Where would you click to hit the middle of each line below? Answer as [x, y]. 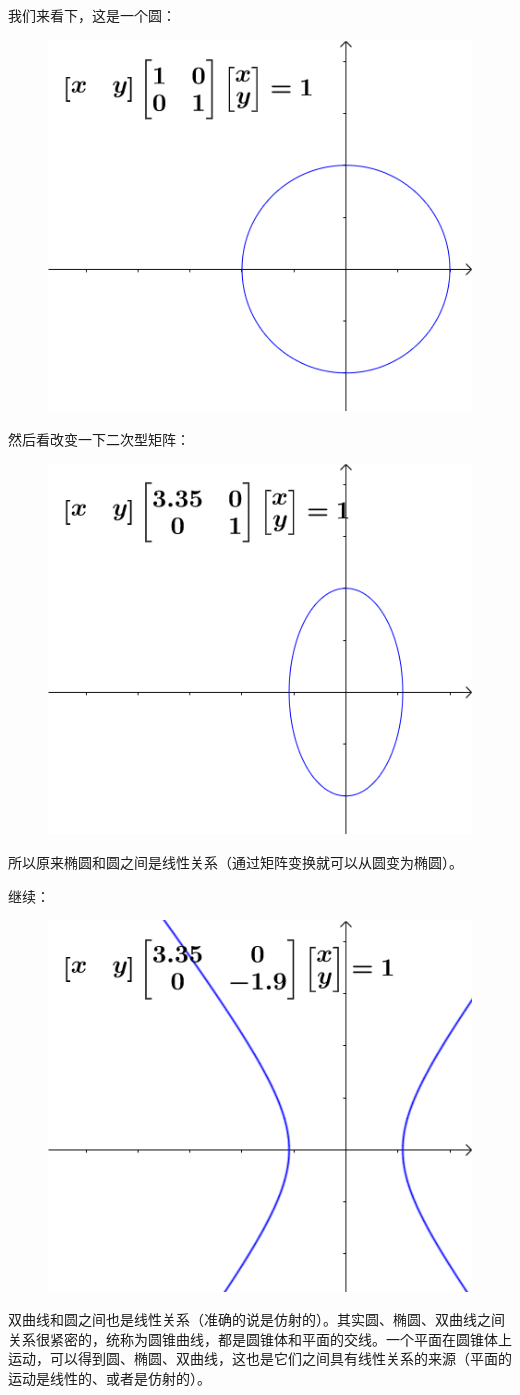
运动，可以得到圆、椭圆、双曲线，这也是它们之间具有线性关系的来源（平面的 [260, 1358]
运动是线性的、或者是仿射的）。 [109, 1377]
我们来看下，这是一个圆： [92, 15]
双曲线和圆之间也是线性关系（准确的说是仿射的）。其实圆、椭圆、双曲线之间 [256, 1319]
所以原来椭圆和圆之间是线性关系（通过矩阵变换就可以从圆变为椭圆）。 [235, 862]
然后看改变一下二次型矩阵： [99, 438]
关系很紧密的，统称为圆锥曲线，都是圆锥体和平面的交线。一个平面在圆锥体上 [260, 1338]
